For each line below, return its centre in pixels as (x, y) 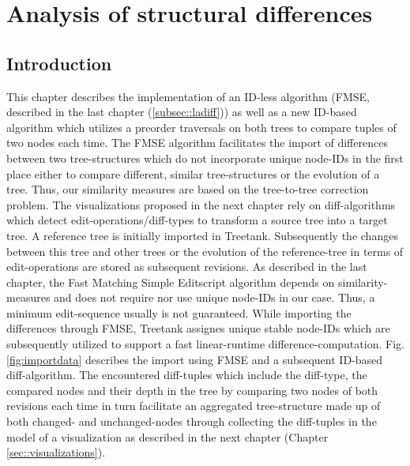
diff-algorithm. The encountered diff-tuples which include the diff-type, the (187, 375)
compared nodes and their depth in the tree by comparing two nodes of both (192, 390)
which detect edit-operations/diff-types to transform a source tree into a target (197, 220)
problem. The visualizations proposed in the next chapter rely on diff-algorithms (201, 204)
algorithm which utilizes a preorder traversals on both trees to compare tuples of (201, 127)
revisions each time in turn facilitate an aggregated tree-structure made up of (194, 406)
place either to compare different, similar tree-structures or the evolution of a (193, 173)
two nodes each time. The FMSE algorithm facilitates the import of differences (197, 143)
